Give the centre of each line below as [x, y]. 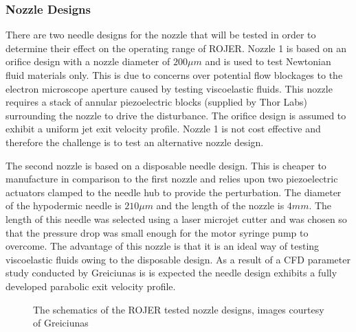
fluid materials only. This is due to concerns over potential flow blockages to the [174, 75]
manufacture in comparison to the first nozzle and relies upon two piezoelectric [172, 179]
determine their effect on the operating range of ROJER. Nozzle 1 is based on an [176, 48]
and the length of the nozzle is [220, 205]
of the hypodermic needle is [64, 205]
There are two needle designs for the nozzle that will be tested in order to [161, 35]
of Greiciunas [61, 323]
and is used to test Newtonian [268, 61]
